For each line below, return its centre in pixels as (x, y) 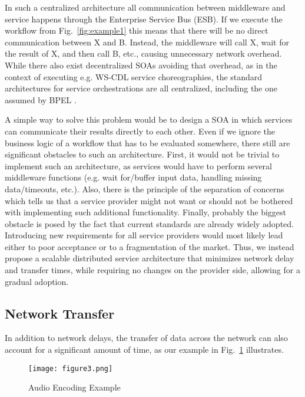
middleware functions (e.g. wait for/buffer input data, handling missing (133, 177)
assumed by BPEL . (41, 99)
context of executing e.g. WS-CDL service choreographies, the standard (134, 76)
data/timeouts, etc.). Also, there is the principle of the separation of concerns (145, 188)
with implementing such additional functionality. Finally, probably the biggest (146, 212)
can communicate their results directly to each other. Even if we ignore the (140, 131)
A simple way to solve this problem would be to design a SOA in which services (149, 119)
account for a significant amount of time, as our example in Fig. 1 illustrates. (144, 350)
